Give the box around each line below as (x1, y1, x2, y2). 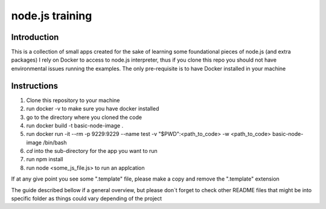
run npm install (26, 156, 63, 163)
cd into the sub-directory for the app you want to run (26, 147, 158, 155)
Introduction (11, 32, 59, 42)
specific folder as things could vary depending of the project (11, 195, 162, 202)
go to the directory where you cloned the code (26, 114, 142, 121)
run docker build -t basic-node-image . (26, 121, 124, 129)
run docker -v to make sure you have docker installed (26, 105, 159, 112)
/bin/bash (43, 139, 67, 146)
